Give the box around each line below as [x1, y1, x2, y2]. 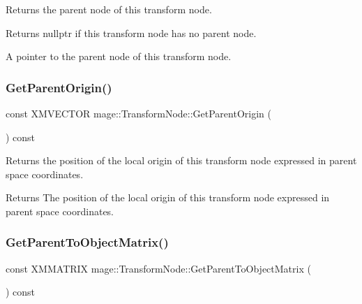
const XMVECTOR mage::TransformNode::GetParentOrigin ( [6, 106, 271, 120]
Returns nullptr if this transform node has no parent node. [6, 25, 257, 40]
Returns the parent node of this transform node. [6, 2, 212, 16]
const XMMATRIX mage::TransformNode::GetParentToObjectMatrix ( [6, 261, 311, 275]
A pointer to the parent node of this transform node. [6, 49, 232, 64]
